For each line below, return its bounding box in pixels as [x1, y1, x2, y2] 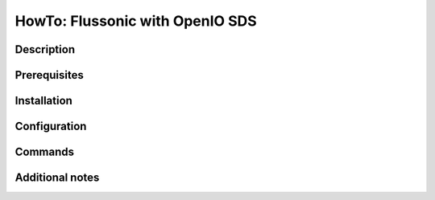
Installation [14, 94, 72, 108]
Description [14, 43, 76, 56]
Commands [14, 145, 75, 159]
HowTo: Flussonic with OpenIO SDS [14, 12, 257, 30]
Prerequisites [14, 68, 84, 82]
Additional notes [14, 171, 100, 185]
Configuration [14, 120, 87, 133]
